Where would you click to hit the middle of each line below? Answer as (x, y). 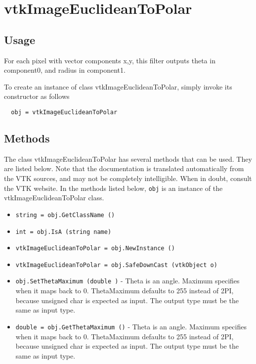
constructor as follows (37, 96)
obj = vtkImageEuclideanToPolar (64, 112)
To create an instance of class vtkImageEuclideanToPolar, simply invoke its (118, 86)
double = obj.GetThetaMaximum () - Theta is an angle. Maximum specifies (131, 326)
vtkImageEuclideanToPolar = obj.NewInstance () (95, 249)
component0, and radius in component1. (65, 70)
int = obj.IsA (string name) (64, 232)
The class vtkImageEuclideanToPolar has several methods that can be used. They (128, 159)
